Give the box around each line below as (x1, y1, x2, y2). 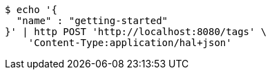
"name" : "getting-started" (16, 15, 168, 26)
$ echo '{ (5, 4, 57, 15)
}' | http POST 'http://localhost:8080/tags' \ (5, 26, 267, 37)
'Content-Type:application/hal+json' (28, 37, 232, 48)
